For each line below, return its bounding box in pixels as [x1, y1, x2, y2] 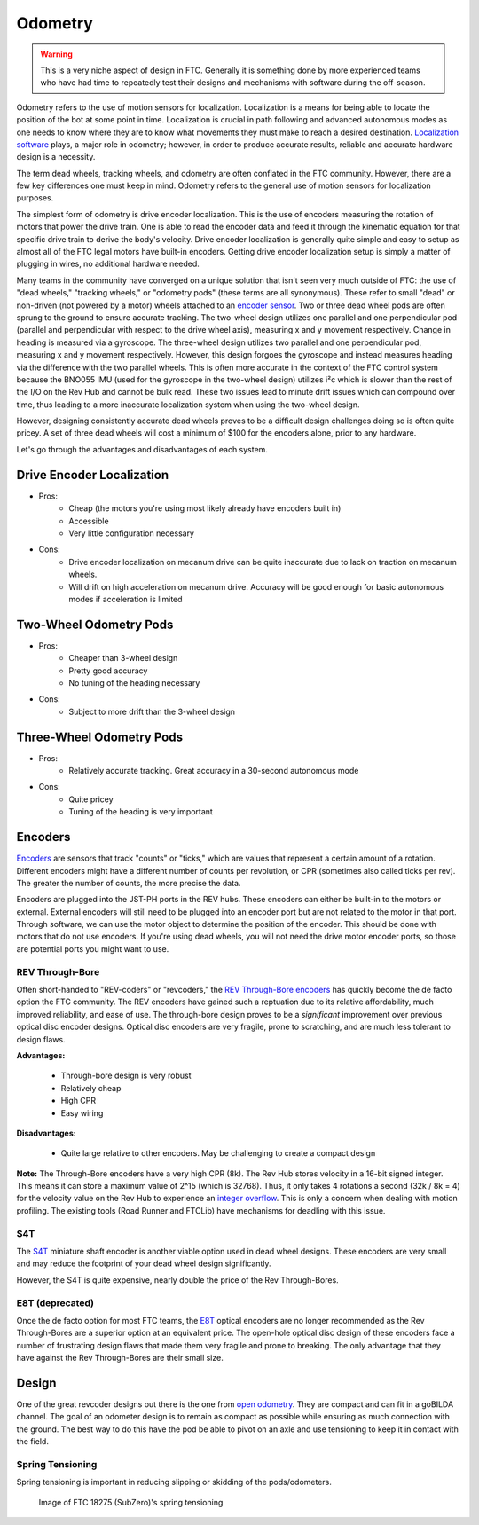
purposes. [16, 193, 54, 203]
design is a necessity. [16, 152, 96, 162]
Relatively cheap [60, 1082, 122, 1093]
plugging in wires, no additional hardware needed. [16, 258, 200, 270]
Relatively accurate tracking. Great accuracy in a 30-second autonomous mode [68, 766, 359, 776]
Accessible [68, 515, 110, 526]
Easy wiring [60, 1107, 104, 1118]
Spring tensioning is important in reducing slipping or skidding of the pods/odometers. [16, 1477, 333, 1488]
